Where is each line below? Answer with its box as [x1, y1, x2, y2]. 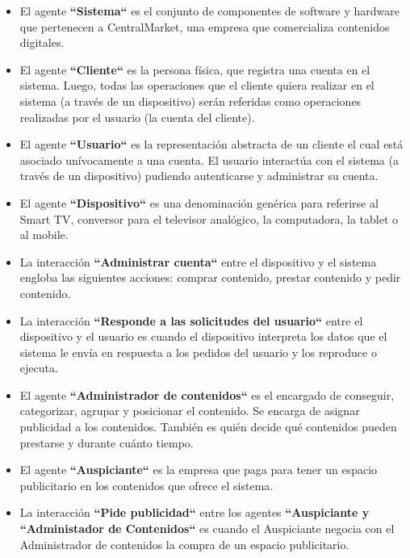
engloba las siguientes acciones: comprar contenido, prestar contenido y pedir [19, 269, 401, 286]
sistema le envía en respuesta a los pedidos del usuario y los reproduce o [19, 343, 377, 360]
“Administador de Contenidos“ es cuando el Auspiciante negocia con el [19, 520, 395, 537]
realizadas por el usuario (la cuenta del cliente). [19, 108, 255, 125]
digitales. [19, 34, 65, 51]
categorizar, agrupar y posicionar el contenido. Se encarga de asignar [19, 402, 360, 419]
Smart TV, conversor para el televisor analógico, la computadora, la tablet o [19, 210, 399, 227]
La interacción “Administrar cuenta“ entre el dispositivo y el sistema [19, 253, 377, 270]
